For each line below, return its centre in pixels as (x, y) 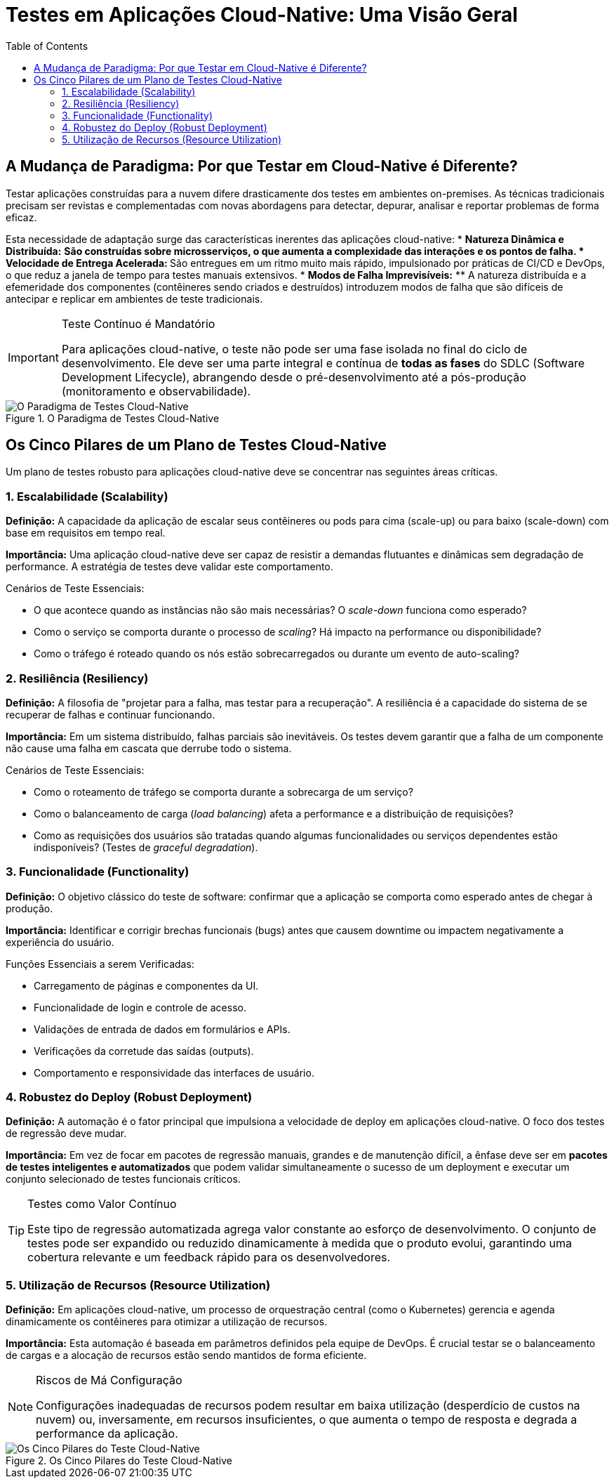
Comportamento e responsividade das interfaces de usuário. (174, 1072)
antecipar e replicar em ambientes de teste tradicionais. (134, 298)
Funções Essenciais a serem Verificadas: (100, 964)
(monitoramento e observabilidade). (156, 391)
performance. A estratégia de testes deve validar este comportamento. (169, 567)
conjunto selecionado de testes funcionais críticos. (123, 1179)
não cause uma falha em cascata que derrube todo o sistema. (149, 748)
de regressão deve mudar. (66, 1134)
